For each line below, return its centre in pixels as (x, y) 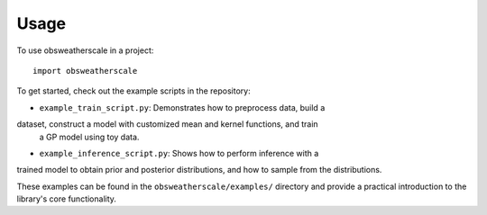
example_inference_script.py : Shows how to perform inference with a (179, 153)
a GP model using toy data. (89, 137)
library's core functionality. (67, 199)
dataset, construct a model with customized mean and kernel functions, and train (168, 124)
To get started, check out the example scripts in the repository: (134, 91)
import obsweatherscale (85, 71)
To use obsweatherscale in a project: (85, 50)
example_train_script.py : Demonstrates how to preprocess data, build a (182, 107)
